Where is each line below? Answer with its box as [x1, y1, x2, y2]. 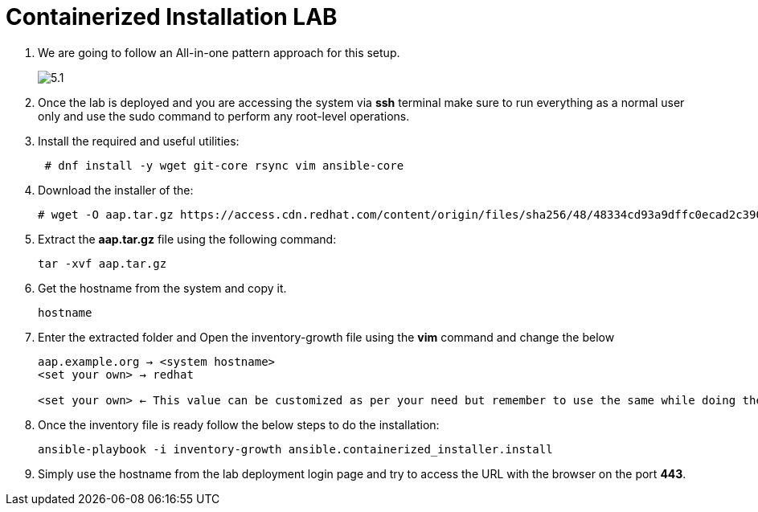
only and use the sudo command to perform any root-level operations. [38, 109, 410, 123]
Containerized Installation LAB [6, 3, 338, 31]
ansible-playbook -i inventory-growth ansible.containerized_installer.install [38, 442, 553, 456]
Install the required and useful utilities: [38, 133, 240, 148]
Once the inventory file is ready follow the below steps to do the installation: [38, 417, 440, 432]
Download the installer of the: [38, 182, 194, 197]
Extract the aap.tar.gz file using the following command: [38, 231, 337, 246]
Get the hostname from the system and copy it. [38, 281, 287, 295]
